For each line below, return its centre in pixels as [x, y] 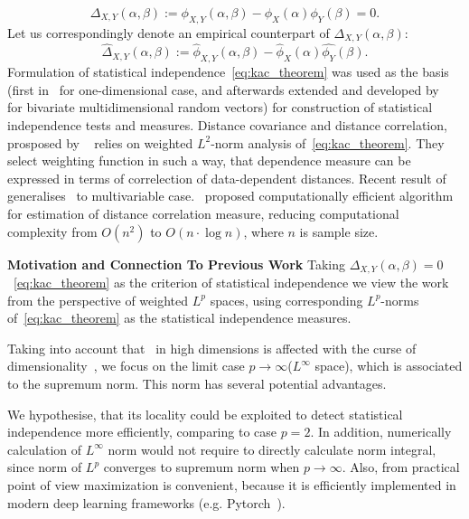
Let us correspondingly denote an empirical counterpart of [169, 32]
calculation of [45, 449]
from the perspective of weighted [98, 300]
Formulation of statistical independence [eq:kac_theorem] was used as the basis [228, 72]
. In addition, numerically [381, 432]
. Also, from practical [401, 467]
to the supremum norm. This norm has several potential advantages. [197, 384]
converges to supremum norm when [202, 467]
